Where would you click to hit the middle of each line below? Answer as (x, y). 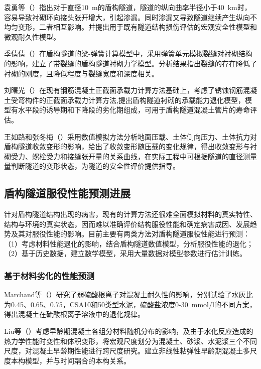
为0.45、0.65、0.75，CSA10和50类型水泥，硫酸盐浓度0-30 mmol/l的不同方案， (130, 304)
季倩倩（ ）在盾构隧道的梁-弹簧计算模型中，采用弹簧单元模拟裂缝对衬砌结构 (128, 53)
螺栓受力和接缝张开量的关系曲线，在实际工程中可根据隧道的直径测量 (144, 156)
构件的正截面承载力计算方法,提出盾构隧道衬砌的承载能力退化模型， (135, 100)
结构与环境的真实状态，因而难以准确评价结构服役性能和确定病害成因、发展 (127, 224)
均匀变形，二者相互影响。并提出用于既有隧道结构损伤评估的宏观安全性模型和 (130, 27)
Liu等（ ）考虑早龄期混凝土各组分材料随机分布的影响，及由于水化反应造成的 (129, 331)
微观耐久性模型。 (32, 36)
